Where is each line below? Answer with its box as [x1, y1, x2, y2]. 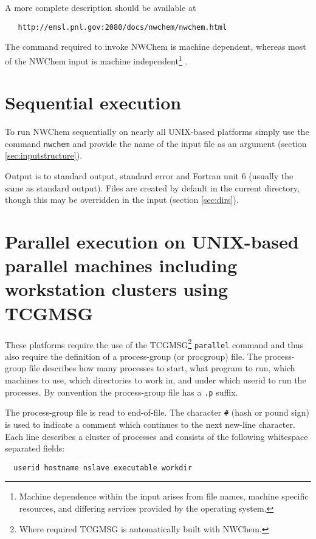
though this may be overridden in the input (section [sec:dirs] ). [5, 193, 239, 206]
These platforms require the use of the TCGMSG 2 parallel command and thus [5, 336, 304, 351]
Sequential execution [5, 90, 182, 115]
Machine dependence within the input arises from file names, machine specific [19, 490, 309, 503]
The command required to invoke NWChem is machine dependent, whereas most [5, 40, 306, 53]
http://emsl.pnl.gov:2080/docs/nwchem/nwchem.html [18, 22, 227, 32]
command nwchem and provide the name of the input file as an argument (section [5, 137, 307, 149]
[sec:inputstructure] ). [5, 149, 83, 162]
